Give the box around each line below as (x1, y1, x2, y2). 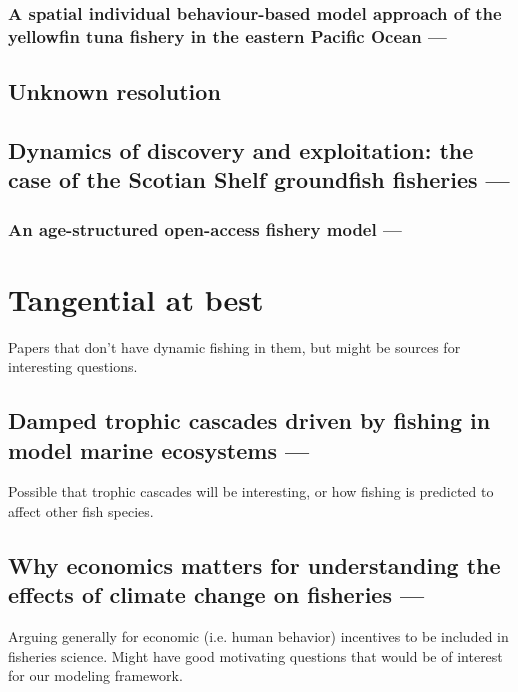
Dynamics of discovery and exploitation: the (8, 134, 474, 165)
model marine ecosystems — (8, 434, 310, 465)
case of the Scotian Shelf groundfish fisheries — (8, 164, 510, 195)
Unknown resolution (8, 76, 221, 107)
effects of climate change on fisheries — (8, 579, 425, 610)
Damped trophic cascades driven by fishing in (8, 405, 491, 436)
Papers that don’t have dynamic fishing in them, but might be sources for (8, 336, 461, 357)
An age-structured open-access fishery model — (8, 216, 402, 241)
